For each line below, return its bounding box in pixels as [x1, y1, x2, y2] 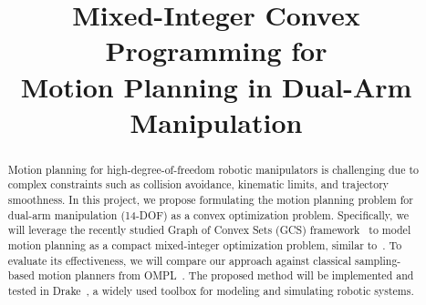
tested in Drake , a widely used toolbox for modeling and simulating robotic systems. [7, 282, 414, 298]
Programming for [105, 32, 327, 69]
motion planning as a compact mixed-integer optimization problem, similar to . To [7, 238, 402, 253]
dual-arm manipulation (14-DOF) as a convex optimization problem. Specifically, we [7, 207, 409, 222]
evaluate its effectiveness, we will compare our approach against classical [7, 252, 352, 268]
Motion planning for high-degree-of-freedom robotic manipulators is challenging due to [7, 161, 420, 177]
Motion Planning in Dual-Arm [20, 67, 412, 105]
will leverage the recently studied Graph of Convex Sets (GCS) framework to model [7, 222, 411, 238]
